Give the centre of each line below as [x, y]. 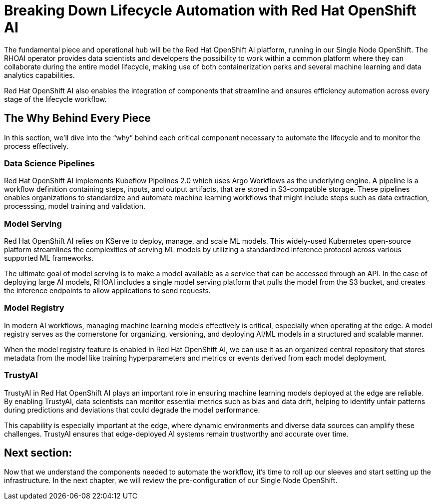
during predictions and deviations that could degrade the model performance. [132, 410]
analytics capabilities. [39, 75]
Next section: [38, 453]
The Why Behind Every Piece [77, 118]
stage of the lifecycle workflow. [55, 99]
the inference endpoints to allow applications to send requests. [107, 291]
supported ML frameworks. [49, 258]
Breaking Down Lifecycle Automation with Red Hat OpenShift [210, 10]
